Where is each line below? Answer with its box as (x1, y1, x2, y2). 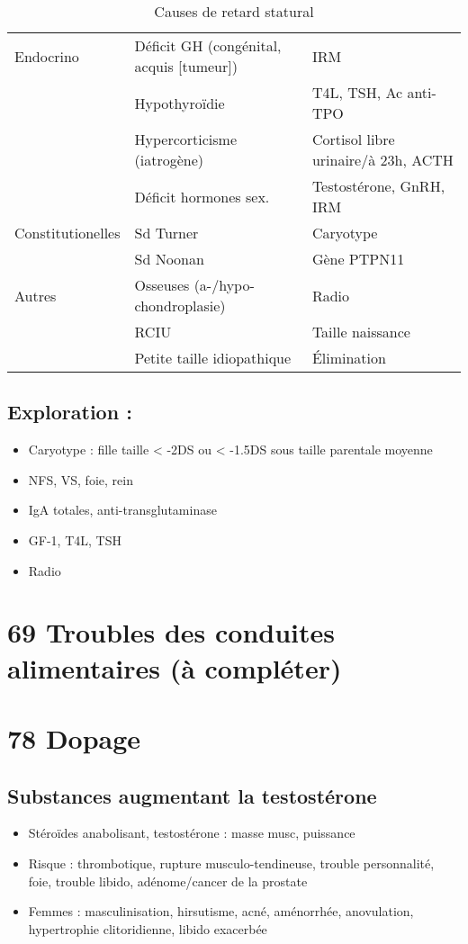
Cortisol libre (311, 129, 395, 149)
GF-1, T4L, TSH (28, 530, 121, 549)
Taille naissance (311, 321, 410, 342)
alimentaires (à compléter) (7, 649, 342, 686)
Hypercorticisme (134, 129, 238, 149)
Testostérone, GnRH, (311, 175, 445, 196)
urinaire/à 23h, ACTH (311, 149, 454, 170)
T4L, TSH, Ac (311, 82, 403, 103)
